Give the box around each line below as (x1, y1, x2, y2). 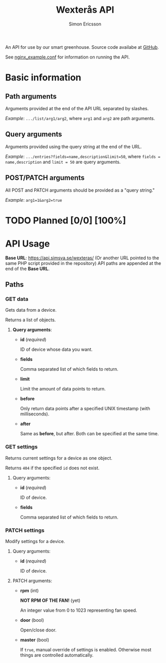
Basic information (5, 72, 81, 83)
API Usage (5, 238, 50, 249)
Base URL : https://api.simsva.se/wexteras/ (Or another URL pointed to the (5, 255, 159, 261)
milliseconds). (20, 411, 50, 417)
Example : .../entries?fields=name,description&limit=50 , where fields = (5, 153, 160, 159)
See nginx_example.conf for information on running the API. (5, 54, 130, 60)
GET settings (5, 443, 38, 450)
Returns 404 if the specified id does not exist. (5, 465, 100, 471)
